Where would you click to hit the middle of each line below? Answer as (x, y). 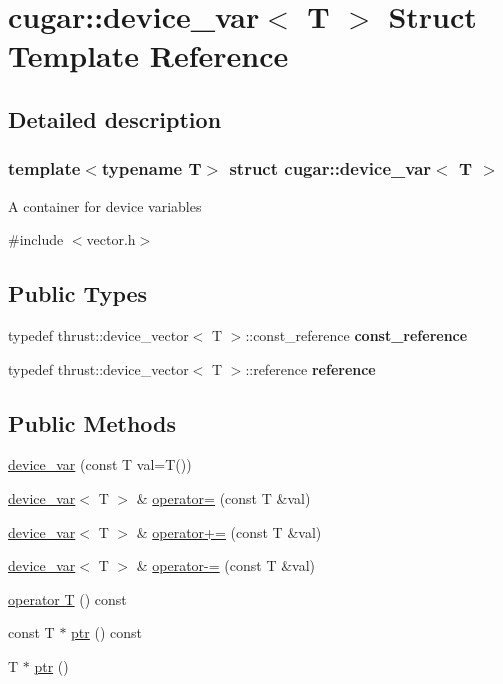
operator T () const (67, 598)
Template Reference (148, 55)
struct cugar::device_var (330, 168)
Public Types (78, 293)
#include (36, 239)
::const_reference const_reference (356, 334)
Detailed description (115, 118)
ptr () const (106, 632)
